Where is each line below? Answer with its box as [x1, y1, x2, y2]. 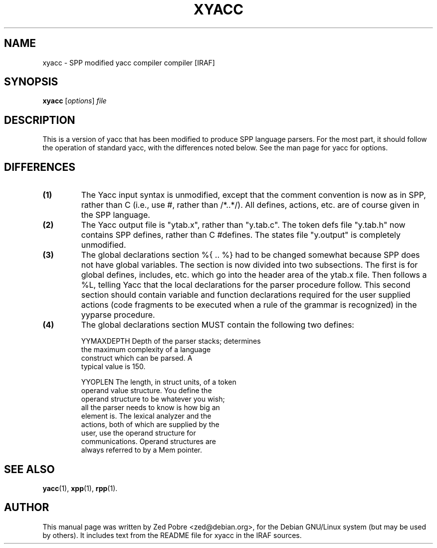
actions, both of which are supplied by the [81, 420, 219, 429]
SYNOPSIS [4, 75, 58, 88]
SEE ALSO [4, 463, 55, 476]
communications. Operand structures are [81, 437, 216, 446]
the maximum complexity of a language [81, 345, 211, 354]
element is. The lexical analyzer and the [81, 412, 212, 421]
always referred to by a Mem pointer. [81, 446, 203, 455]
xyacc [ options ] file [42, 96, 107, 105]
